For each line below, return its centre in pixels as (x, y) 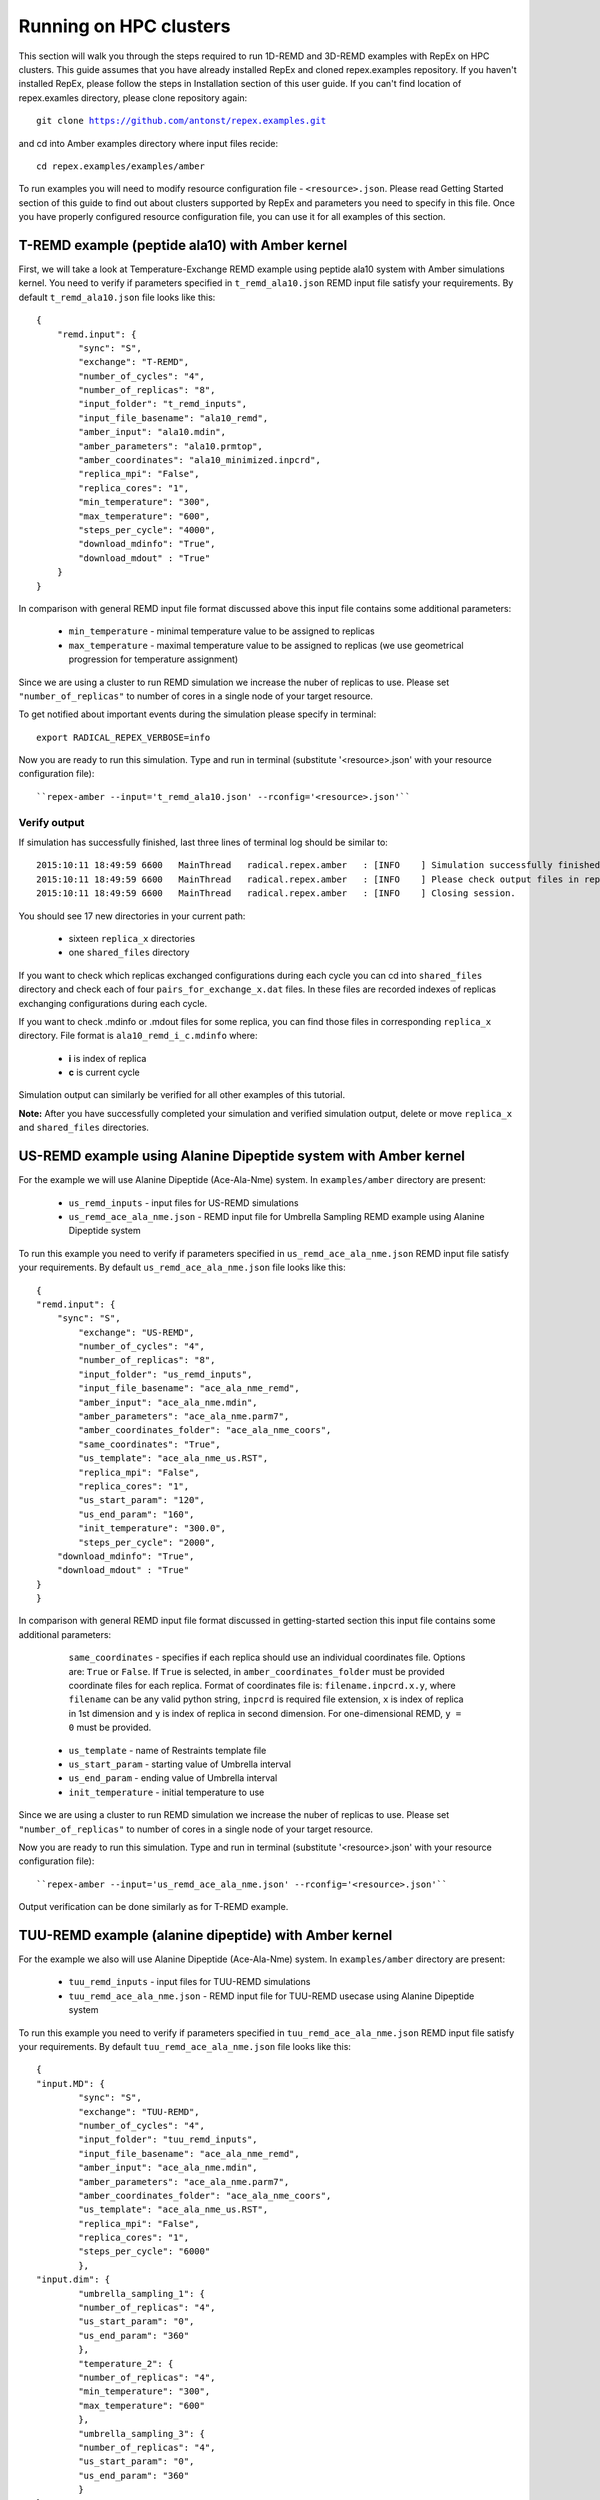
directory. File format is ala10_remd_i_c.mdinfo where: (138, 1036)
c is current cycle (104, 1072)
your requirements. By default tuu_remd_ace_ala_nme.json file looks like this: (185, 2046)
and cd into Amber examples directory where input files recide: (148, 143)
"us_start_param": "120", (141, 1500)
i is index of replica (107, 1058)
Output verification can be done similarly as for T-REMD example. (153, 1907)
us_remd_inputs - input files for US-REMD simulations (183, 1202)
